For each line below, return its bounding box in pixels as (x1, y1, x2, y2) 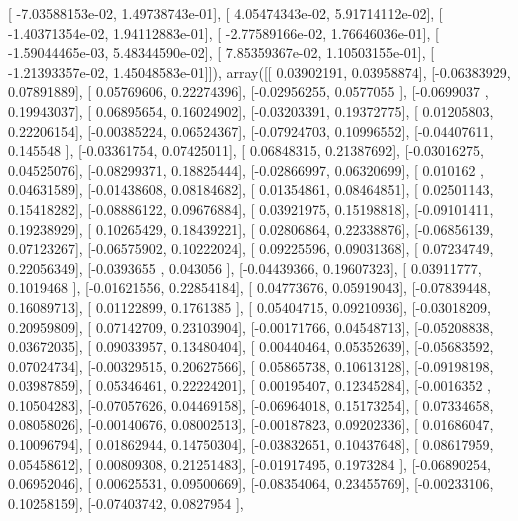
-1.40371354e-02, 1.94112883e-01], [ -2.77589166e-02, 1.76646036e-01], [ (8, 22, 439, 43)
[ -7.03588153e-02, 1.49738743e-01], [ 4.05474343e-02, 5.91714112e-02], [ (8, 3, 443, 23)
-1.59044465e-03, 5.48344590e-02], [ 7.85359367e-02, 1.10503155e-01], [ (8, 42, 435, 63)
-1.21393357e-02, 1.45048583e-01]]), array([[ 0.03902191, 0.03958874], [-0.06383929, (8, 61, 511, 82)
